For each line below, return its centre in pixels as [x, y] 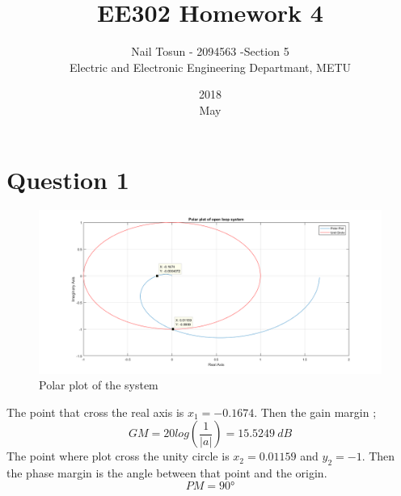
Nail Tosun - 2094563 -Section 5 [210, 51]
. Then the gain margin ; [315, 412]
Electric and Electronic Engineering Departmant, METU [210, 67]
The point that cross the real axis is [95, 412]
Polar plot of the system [99, 385]
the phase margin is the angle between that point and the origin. [167, 473]
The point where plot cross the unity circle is [118, 456]
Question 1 [68, 179]
